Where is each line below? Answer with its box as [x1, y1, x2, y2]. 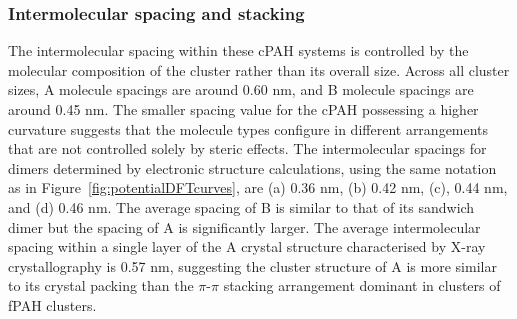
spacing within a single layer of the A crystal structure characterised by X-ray [8, 236, 486, 257]
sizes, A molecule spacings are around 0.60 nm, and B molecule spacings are [8, 79, 474, 100]
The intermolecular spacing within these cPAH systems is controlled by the [8, 40, 469, 61]
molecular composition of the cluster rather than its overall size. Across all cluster [8, 59, 510, 80]
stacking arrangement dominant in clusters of [223, 275, 501, 296]
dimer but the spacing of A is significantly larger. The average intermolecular [8, 216, 481, 237]
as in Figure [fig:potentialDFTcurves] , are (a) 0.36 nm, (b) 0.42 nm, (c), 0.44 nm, [8, 177, 508, 198]
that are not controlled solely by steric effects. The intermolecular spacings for [8, 138, 487, 159]
